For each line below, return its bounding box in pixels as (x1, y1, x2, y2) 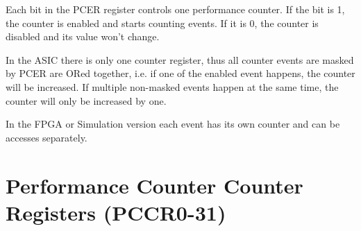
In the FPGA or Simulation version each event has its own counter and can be (6, 117, 340, 131)
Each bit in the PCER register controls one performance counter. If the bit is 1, (6, 2, 345, 16)
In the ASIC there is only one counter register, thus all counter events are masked (6, 52, 354, 67)
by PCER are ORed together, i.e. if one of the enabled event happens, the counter (6, 66, 355, 80)
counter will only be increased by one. (6, 93, 167, 108)
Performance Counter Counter (6, 171, 303, 199)
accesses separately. (6, 130, 87, 144)
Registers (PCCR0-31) (6, 198, 226, 226)
